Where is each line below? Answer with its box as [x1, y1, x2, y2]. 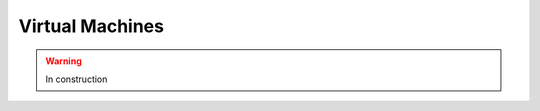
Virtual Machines [18, 15, 165, 37]
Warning [45, 55, 82, 67]
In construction [45, 73, 108, 85]
